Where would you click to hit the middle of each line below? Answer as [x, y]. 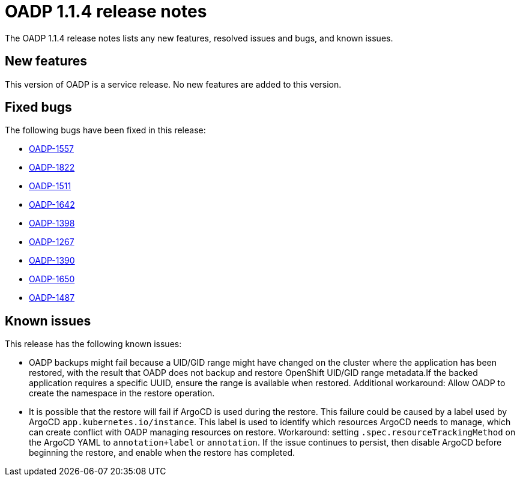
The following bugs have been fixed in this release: [105, 130]
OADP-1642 [52, 205]
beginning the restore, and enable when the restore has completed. [162, 453]
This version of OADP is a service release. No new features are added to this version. [173, 84]
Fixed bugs [38, 107]
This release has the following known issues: [93, 344]
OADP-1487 [52, 298]
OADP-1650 [52, 279]
